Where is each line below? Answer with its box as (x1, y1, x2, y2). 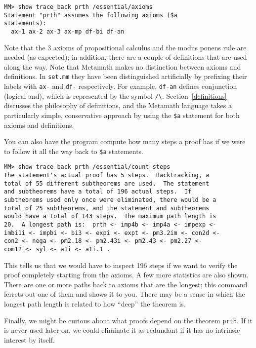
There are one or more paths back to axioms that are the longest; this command (4, 279, 248, 289)
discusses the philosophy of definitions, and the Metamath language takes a (4, 100, 232, 111)
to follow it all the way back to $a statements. (4, 146, 144, 156)
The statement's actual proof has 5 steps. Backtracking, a (4, 172, 210, 179)
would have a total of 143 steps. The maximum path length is (4, 213, 216, 220)
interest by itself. (4, 334, 55, 345)
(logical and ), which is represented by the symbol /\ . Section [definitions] (4, 90, 227, 101)
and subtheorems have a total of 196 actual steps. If (4, 188, 192, 195)
